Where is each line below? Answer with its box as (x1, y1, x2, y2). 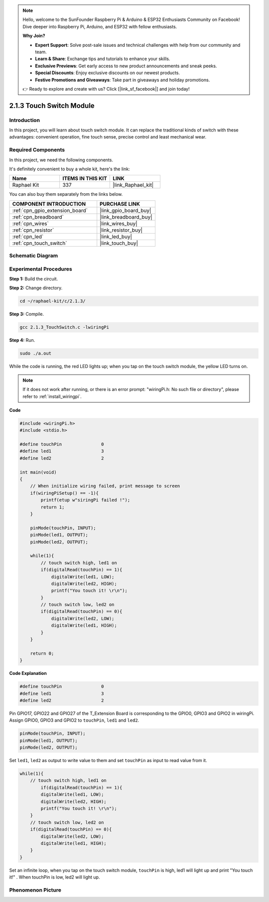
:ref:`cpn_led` (12, 233, 44, 240)
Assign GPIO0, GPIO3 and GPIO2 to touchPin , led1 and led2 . (9, 717, 139, 723)
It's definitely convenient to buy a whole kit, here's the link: (9, 166, 130, 172)
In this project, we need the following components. (9, 157, 113, 163)
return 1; (40, 504, 65, 510)
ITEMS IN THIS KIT (62, 175, 107, 182)
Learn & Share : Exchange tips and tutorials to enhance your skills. (35, 56, 170, 62)
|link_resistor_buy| (100, 227, 143, 234)
